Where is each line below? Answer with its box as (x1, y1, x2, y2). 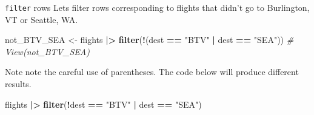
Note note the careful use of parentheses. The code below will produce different (5, 65, 299, 78)
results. (5, 77, 32, 90)
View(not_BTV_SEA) (5, 45, 90, 57)
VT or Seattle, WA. (5, 13, 78, 25)
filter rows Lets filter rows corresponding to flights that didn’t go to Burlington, (5, 1, 310, 13)
